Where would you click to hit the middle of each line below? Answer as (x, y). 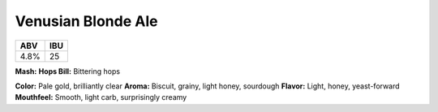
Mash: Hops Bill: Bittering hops (68, 71)
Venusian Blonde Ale (86, 21)
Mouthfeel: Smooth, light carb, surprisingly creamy (101, 97)
